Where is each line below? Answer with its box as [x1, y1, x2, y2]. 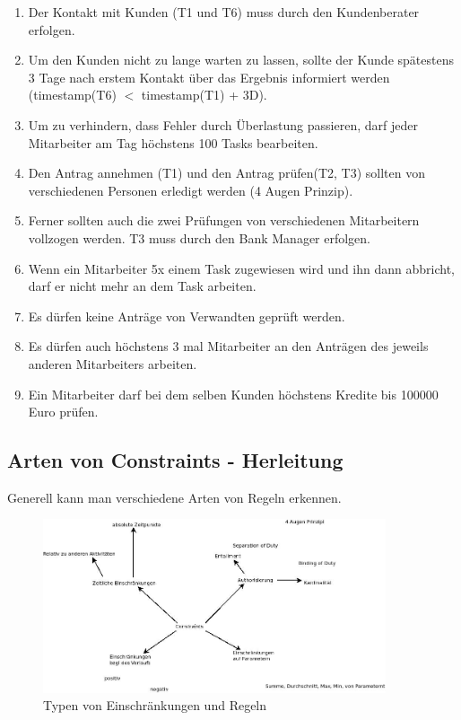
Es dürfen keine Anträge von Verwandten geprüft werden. [28, 306, 345, 325]
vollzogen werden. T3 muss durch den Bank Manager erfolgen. [28, 228, 371, 247]
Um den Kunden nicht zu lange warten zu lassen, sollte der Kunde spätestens [28, 50, 454, 69]
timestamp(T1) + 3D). [141, 85, 267, 104]
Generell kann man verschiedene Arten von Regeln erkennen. [7, 487, 342, 506]
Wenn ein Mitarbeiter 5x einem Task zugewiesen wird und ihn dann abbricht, [28, 259, 455, 277]
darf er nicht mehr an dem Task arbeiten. [28, 277, 257, 295]
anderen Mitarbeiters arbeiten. [28, 354, 197, 373]
